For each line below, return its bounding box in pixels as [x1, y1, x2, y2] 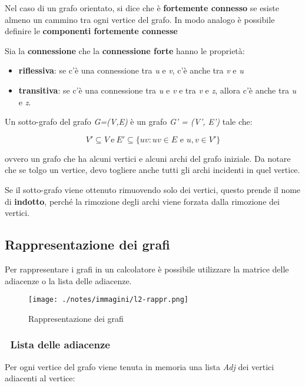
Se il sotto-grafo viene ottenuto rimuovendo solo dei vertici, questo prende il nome [5, 183, 301, 195]
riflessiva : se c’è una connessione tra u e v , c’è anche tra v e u [18, 64, 244, 76]
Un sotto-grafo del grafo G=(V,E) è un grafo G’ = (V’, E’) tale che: [5, 115, 253, 128]
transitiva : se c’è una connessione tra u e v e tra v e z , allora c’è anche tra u [18, 84, 297, 96]
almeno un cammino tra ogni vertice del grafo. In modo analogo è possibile [5, 13, 275, 25]
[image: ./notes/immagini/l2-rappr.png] [28, 295, 189, 304]
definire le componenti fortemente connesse [5, 25, 178, 37]
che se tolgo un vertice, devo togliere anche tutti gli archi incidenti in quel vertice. [5, 164, 300, 176]
